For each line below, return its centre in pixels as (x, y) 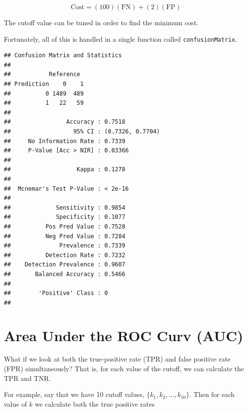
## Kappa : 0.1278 (65, 170)
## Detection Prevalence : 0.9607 (65, 265)
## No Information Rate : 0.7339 (65, 141)
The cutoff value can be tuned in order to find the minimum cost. (101, 22)
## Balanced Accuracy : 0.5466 (65, 274)
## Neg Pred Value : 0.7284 (65, 236)
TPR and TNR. (27, 378)
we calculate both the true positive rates (95, 404)
